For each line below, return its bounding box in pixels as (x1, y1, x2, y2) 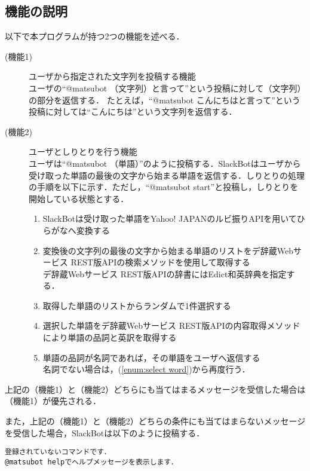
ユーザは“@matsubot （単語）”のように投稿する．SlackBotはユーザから (29, 157, 301, 169)
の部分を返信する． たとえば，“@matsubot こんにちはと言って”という (29, 93, 300, 106)
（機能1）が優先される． (5, 394, 101, 407)
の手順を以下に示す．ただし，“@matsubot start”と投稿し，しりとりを (29, 181, 299, 193)
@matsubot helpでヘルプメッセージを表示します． (5, 457, 178, 466)
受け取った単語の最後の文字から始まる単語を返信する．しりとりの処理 (29, 169, 305, 181)
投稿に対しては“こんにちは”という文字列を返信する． (29, 105, 237, 118)
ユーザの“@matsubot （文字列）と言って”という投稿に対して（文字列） (29, 81, 306, 94)
